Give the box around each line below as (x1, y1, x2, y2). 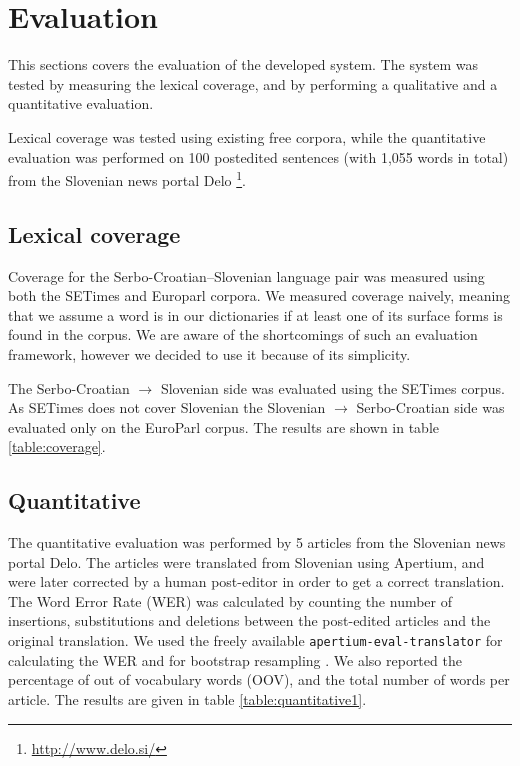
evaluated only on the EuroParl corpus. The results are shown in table (8, 416, 440, 437)
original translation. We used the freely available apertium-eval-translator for (8, 630, 503, 651)
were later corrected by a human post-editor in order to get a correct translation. (8, 571, 505, 592)
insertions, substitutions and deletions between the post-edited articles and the (8, 610, 491, 631)
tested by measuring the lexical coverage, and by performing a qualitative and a (8, 73, 498, 94)
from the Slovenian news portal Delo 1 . (8, 167, 246, 190)
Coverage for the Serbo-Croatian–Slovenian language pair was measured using (8, 265, 485, 286)
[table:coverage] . (8, 436, 106, 457)
